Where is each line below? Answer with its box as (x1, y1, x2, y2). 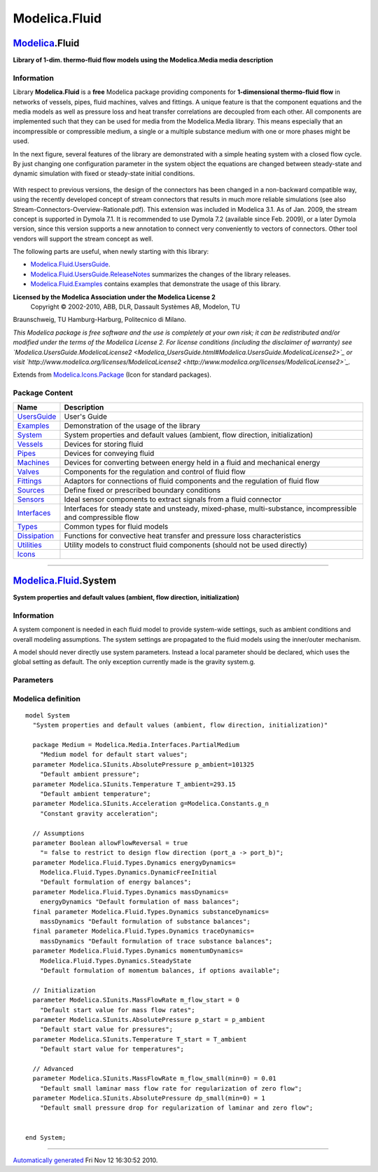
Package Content (13, 388, 73, 398)
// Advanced (32, 1065, 73, 1072)
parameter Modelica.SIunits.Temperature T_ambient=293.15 (32, 780, 236, 788)
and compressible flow (64, 512, 139, 522)
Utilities (17, 540, 42, 550)
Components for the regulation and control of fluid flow (64, 466, 246, 476)
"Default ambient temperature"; (39, 790, 151, 797)
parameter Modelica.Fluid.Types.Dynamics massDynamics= (32, 888, 229, 896)
